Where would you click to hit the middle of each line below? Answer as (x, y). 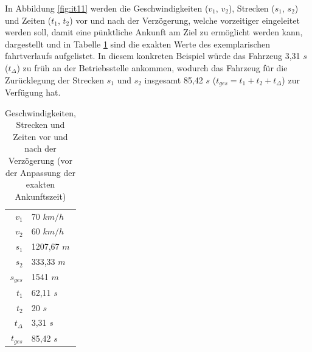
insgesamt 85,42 (174, 79)
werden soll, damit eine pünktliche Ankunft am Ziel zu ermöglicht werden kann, (154, 32)
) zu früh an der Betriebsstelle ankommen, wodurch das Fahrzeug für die (152, 67)
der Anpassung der (40, 172)
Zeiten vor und (40, 136)
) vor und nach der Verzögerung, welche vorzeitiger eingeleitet (185, 20)
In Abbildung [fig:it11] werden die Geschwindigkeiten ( (107, 8)
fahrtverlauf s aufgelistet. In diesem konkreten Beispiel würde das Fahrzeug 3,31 (153, 56)
